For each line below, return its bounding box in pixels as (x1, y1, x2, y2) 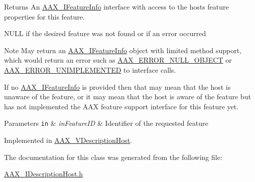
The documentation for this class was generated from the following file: (4, 151, 222, 162)
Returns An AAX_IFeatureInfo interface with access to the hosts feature (4, 2, 229, 12)
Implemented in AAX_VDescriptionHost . (4, 135, 133, 145)
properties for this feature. (4, 11, 85, 22)
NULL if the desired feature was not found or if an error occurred (4, 28, 206, 39)
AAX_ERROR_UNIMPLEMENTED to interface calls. (4, 64, 176, 75)
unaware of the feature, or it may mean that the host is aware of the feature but (4, 91, 251, 102)
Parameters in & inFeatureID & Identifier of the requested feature (4, 118, 208, 128)
